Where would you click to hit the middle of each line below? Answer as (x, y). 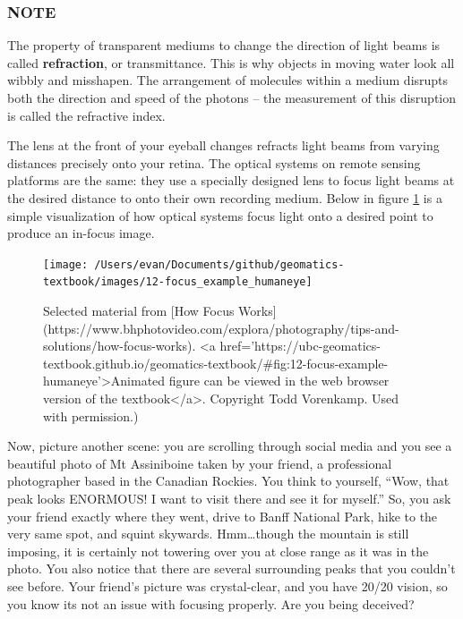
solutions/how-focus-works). (120, 346)
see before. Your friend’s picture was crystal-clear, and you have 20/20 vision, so (227, 585)
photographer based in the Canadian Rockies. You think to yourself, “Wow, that (228, 481)
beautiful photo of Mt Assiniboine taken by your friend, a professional (200, 463)
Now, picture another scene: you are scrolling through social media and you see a (230, 446)
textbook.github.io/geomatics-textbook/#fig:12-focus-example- (216, 363)
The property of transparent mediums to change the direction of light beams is (224, 45)
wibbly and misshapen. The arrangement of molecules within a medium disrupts (228, 80)
